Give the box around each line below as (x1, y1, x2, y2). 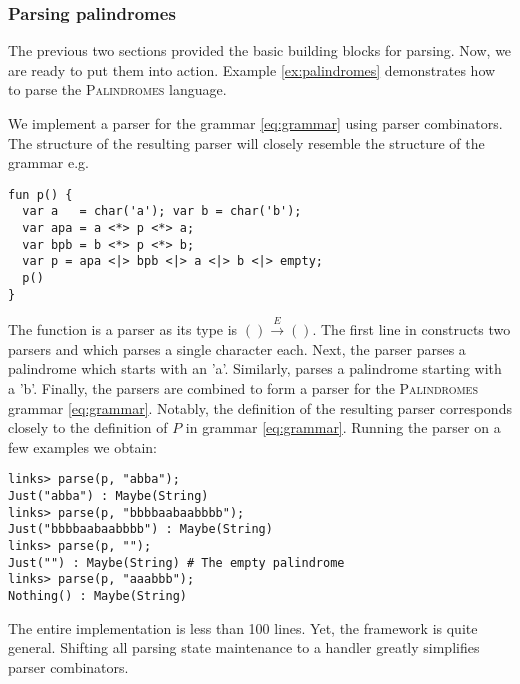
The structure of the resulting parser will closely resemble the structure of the (8, 132, 485, 153)
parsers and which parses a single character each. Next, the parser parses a (8, 338, 466, 359)
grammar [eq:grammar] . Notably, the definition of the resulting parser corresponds (8, 397, 512, 418)
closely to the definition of (8, 417, 168, 438)
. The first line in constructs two (312, 319, 511, 340)
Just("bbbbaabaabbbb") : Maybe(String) (8, 522, 273, 537)
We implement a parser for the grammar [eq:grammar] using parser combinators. (8, 113, 503, 133)
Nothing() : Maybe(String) (8, 588, 187, 603)
